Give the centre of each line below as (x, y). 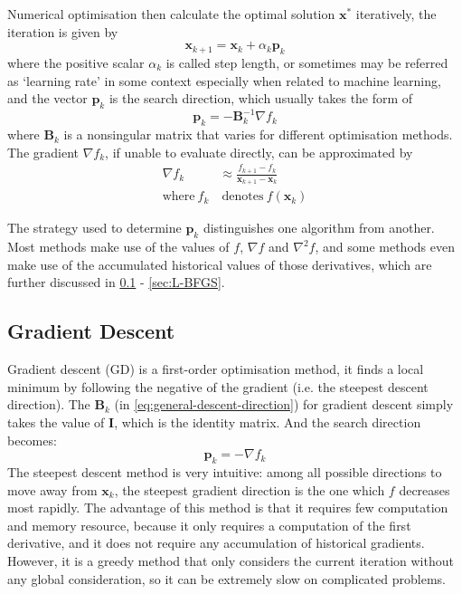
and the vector (47, 98)
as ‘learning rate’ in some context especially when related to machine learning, (224, 80)
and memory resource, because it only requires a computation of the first (209, 525)
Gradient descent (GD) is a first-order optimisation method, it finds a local (216, 369)
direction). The (49, 404)
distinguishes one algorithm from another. (319, 228)
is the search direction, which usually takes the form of (261, 98)
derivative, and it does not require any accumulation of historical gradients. (216, 543)
